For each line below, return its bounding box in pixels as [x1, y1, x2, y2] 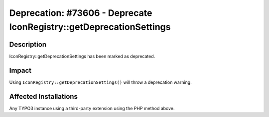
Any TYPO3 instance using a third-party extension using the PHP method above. [9, 105, 175, 111]
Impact [9, 66, 32, 74]
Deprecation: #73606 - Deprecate [9, 7, 152, 18]
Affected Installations [9, 92, 78, 101]
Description [9, 40, 47, 49]
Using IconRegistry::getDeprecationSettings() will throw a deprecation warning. [9, 79, 192, 85]
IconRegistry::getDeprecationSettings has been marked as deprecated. [9, 53, 155, 59]
